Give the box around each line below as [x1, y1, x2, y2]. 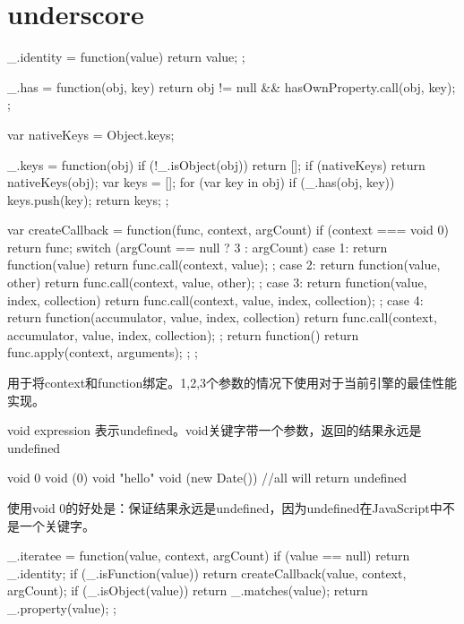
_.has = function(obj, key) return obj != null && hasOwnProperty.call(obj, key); [7, 77, 456, 96]
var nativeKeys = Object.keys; [7, 124, 175, 143]
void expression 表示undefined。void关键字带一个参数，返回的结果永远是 [7, 421, 422, 440]
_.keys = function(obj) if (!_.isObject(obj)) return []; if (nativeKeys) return [7, 155, 425, 174]
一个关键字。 [19, 516, 95, 534]
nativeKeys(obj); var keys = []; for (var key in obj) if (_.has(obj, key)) [7, 173, 395, 192]
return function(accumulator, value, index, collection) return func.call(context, [7, 308, 437, 327]
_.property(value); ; [7, 598, 116, 617]
